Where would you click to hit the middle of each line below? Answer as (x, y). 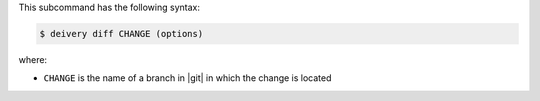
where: (33, 59)
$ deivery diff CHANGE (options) (121, 33)
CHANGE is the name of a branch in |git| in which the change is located (187, 78)
